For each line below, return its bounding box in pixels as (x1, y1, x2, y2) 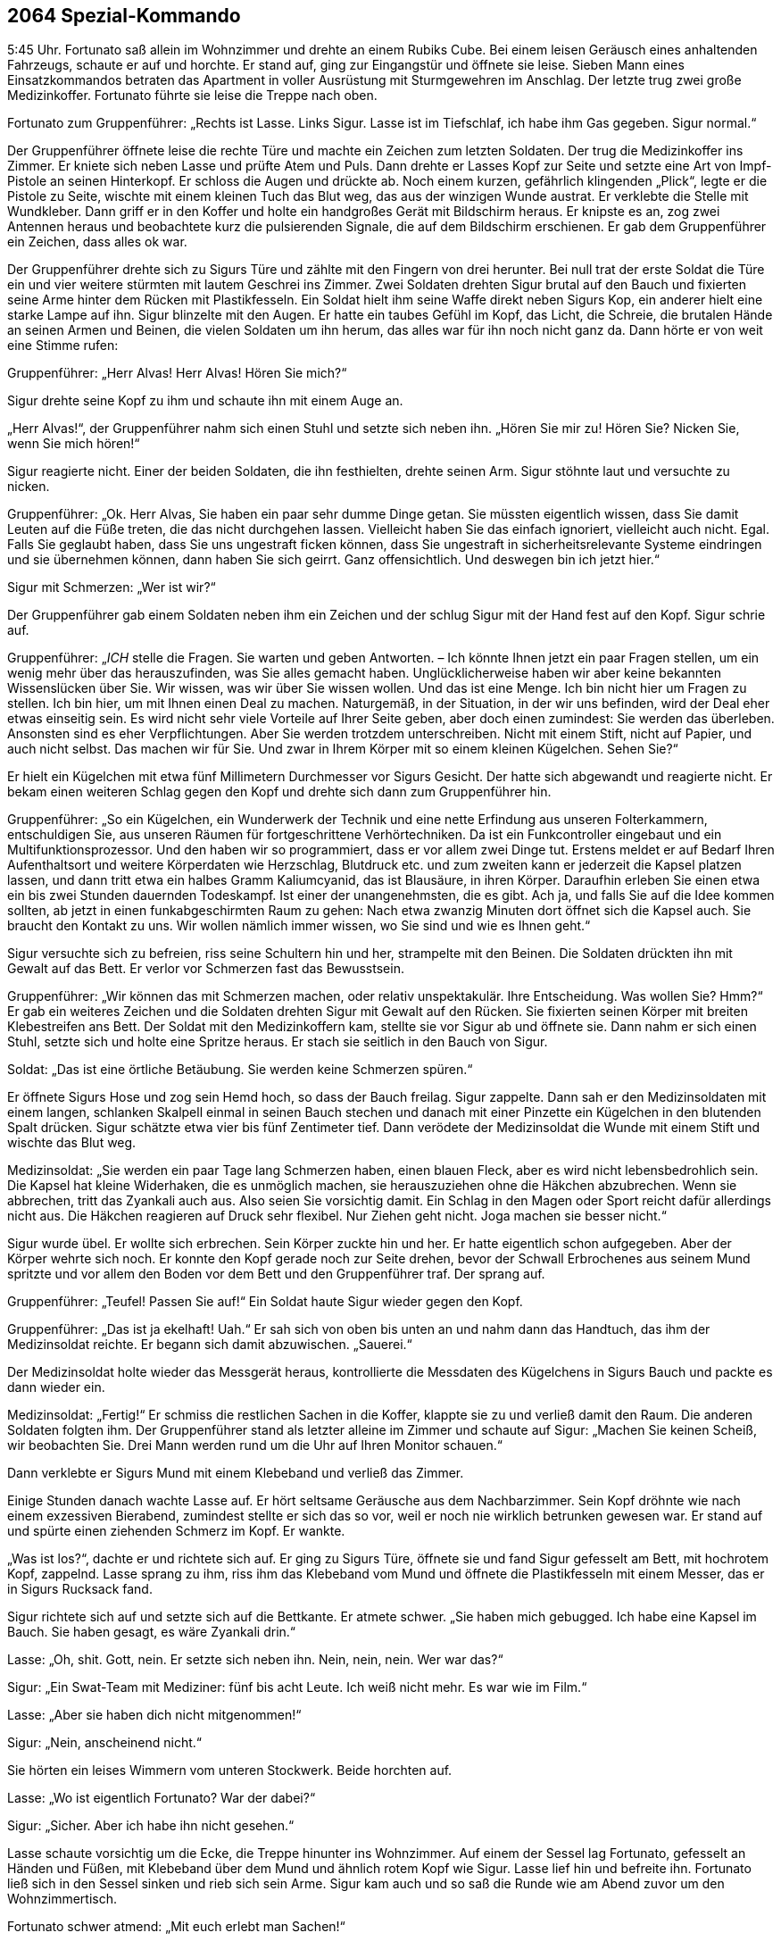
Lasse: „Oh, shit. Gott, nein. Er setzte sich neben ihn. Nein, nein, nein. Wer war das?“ (7, 1652, 503, 1668)
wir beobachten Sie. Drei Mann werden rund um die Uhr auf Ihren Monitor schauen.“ (7, 1437, 503, 1454)
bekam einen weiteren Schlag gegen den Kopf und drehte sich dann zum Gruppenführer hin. (7, 784, 552, 800)
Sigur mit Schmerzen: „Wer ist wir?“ (7, 579, 216, 596)
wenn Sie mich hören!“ (7, 436, 140, 452)
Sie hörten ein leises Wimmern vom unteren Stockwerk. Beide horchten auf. (7, 1762, 453, 1779)
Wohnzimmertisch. (7, 1891, 117, 1907)
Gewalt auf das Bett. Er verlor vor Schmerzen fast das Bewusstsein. (7, 961, 404, 977)
